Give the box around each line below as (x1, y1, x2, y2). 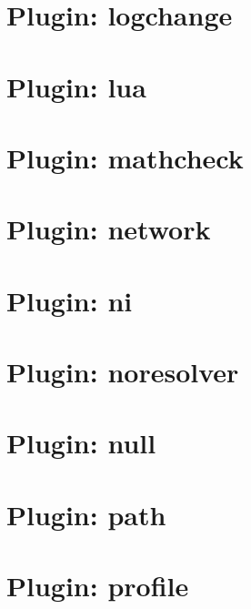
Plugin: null (6, 424, 156, 462)
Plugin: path (6, 495, 166, 533)
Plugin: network (6, 210, 211, 248)
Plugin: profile (6, 567, 189, 604)
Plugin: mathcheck (6, 138, 244, 176)
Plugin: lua (6, 67, 146, 105)
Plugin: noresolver (6, 353, 239, 391)
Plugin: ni (6, 281, 133, 319)
